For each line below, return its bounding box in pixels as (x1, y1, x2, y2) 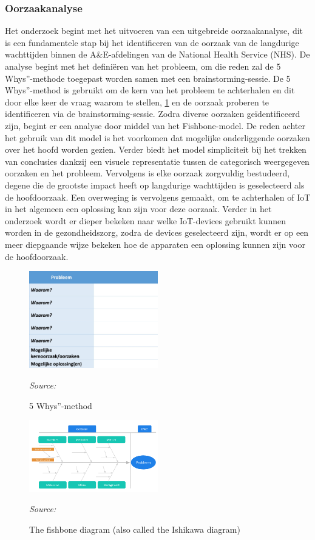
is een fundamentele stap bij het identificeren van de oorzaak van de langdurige (5, 36, 299, 48)
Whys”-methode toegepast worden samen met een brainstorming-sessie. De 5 (5, 72, 291, 84)
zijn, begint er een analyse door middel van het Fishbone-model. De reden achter (5, 119, 305, 132)
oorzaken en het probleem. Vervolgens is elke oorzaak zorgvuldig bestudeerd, (5, 167, 290, 179)
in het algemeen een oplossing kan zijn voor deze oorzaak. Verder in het (5, 202, 272, 215)
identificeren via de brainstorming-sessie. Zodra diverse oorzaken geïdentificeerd (5, 107, 300, 120)
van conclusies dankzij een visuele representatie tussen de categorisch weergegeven (5, 155, 310, 167)
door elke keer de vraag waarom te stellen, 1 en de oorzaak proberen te (5, 95, 269, 108)
